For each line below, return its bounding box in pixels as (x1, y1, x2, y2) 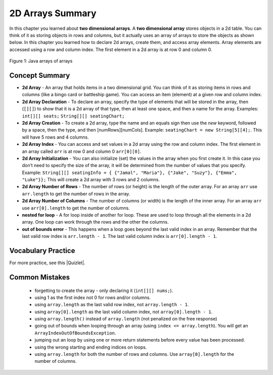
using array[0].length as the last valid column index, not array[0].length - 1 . (34, 309, 213, 315)
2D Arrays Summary (9, 8, 97, 19)
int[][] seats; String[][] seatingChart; (22, 113, 125, 119)
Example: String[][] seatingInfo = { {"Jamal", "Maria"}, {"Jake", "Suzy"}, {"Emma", (22, 170, 237, 176)
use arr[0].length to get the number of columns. (22, 205, 130, 211)
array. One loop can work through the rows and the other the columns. (22, 219, 169, 225)
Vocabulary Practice (9, 246, 75, 255)
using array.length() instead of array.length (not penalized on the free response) (34, 316, 217, 322)
